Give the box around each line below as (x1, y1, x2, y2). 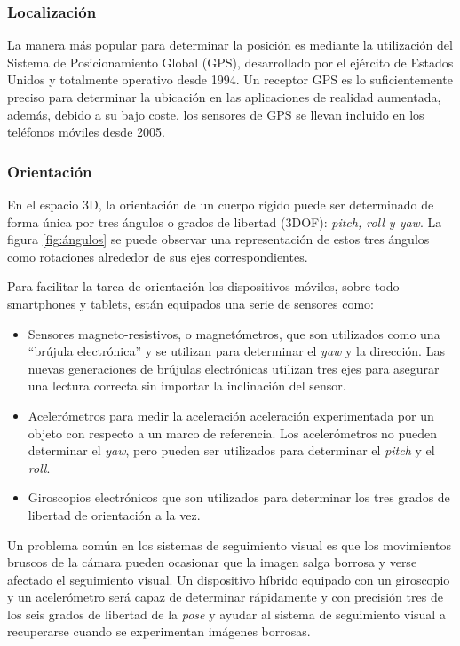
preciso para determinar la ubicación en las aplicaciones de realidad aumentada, (7, 88, 441, 106)
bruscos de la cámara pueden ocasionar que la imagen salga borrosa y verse (7, 553, 417, 571)
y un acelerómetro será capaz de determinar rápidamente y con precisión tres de (7, 587, 443, 606)
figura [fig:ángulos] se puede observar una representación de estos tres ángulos (7, 230, 430, 248)
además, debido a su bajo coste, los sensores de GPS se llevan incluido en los (7, 105, 424, 123)
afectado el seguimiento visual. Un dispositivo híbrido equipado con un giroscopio (7, 570, 450, 588)
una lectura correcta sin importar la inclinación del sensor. (28, 376, 346, 395)
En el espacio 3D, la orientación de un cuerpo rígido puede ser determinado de (7, 195, 434, 213)
